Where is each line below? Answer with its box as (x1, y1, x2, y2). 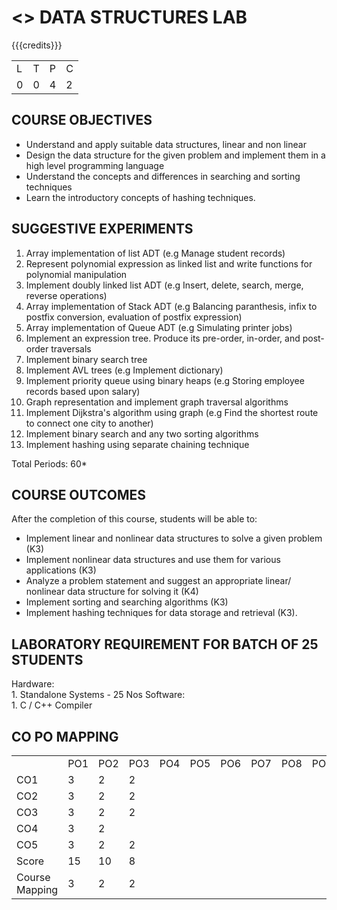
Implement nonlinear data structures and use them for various (25, 554, 281, 566)
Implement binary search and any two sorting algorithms (25, 427, 259, 440)
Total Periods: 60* (11, 457, 88, 470)
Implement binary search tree (25, 353, 148, 365)
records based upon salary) (25, 385, 141, 397)
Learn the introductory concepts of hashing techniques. (25, 191, 256, 203)
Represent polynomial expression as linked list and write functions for (25, 257, 313, 270)
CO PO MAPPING (11, 728, 119, 745)
